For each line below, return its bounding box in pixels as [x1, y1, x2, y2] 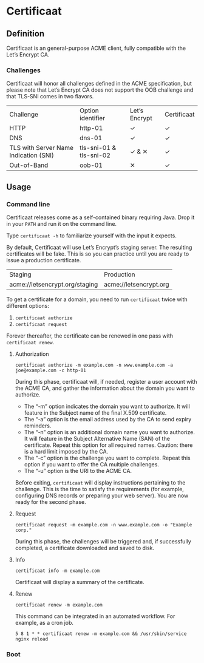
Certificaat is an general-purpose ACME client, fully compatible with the [6, 44, 186, 52]
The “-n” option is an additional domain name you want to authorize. [24, 428, 195, 435]
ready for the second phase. [15, 498, 86, 505]
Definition [6, 29, 44, 39]
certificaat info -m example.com [15, 568, 100, 574]
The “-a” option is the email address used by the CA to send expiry [24, 415, 192, 423]
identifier [80, 114, 105, 123]
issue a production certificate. [6, 256, 81, 263]
